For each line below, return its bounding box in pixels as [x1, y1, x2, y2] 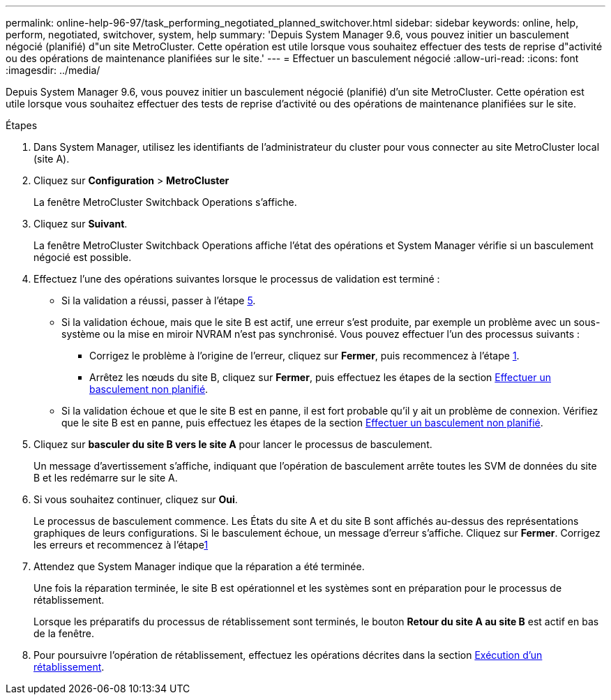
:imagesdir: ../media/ [6, 64, 100, 76]
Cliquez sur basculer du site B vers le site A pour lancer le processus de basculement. [33, 438, 432, 450]
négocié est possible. [33, 251, 132, 263]
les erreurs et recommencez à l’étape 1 [33, 539, 209, 551]
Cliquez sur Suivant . [33, 218, 128, 230]
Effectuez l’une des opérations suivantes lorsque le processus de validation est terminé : [33, 273, 440, 285]
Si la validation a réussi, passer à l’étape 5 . [61, 295, 256, 306]
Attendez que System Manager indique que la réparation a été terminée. [33, 560, 365, 572]
